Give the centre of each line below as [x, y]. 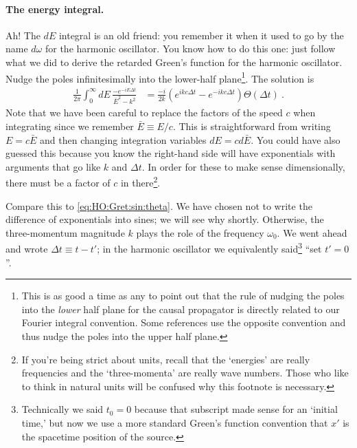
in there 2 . [140, 181]
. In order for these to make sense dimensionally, [243, 166]
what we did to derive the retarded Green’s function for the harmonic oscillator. [174, 62]
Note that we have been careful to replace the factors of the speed [144, 113]
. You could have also [296, 139]
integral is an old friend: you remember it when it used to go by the [201, 35]
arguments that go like [53, 166]
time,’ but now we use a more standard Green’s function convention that [175, 422]
